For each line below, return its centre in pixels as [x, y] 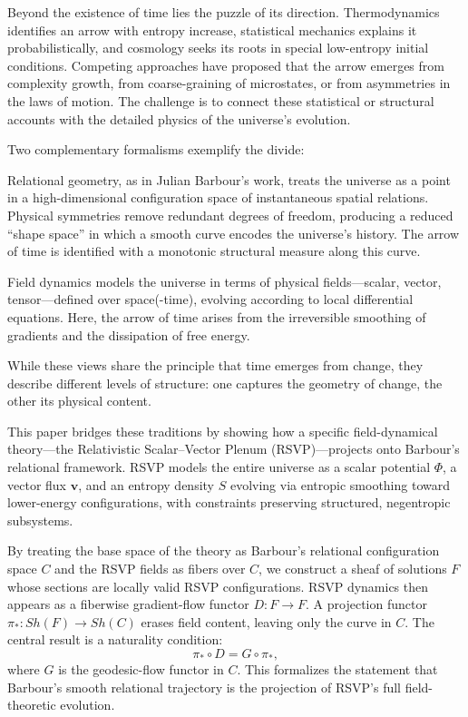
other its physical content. [79, 401]
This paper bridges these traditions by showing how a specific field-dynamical [223, 431]
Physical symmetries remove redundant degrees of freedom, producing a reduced [230, 215]
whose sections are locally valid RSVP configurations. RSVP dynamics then [218, 586]
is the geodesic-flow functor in [141, 669]
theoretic [32, 705]
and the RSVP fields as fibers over [150, 569]
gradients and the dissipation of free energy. [129, 334]
